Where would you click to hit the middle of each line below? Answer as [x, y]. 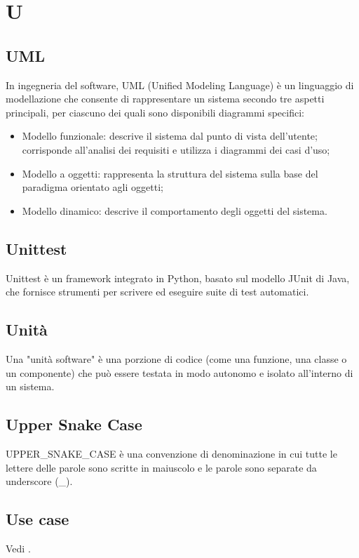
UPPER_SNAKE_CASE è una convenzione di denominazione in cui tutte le [171, 453]
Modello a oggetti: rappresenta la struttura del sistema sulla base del [170, 173]
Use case [38, 519]
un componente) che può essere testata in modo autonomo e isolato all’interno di [179, 372]
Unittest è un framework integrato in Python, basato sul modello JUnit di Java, [178, 278]
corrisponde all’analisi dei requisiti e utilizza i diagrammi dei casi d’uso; [176, 149]
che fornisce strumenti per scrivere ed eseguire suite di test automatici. [157, 292]
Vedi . [18, 548]
